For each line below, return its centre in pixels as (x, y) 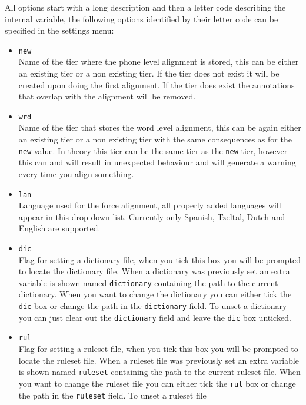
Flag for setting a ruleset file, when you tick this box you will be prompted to (158, 348)
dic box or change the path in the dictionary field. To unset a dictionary (153, 306)
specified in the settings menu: (59, 30)
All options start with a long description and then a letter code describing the (145, 7)
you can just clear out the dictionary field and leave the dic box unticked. (155, 317)
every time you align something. (76, 173)
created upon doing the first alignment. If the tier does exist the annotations (157, 84)
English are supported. (59, 228)
